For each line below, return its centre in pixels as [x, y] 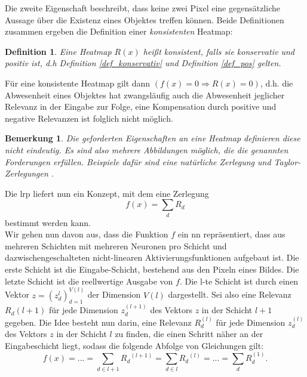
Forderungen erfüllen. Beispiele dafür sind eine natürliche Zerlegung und [138, 161]
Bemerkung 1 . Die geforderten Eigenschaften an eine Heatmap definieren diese [153, 138]
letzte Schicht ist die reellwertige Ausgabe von [89, 281]
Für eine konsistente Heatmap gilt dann [78, 83]
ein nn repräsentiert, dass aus [231, 234]
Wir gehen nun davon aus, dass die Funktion [87, 234]
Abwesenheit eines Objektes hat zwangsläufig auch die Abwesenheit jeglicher [145, 95]
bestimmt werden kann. [48, 222]
